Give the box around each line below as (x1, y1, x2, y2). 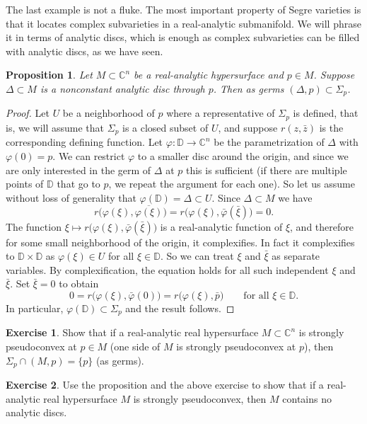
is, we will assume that (6, 120, 105, 134)
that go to (57, 176, 100, 191)
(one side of (110, 338, 161, 353)
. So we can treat (160, 248, 234, 263)
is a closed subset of (122, 120, 209, 134)
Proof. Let (6, 105, 49, 120)
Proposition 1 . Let (6, 67, 93, 82)
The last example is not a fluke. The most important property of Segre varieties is (6, 2, 361, 16)
